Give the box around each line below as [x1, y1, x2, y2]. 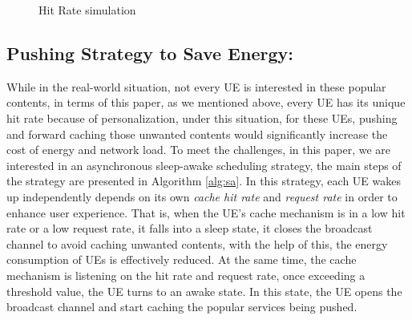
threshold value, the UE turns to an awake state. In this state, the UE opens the [6, 282, 402, 299]
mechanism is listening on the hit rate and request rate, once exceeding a [6, 266, 366, 283]
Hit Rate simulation [38, 2, 136, 18]
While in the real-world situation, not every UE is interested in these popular [6, 78, 386, 95]
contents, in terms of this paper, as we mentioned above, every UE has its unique [6, 94, 406, 111]
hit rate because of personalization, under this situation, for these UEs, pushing [6, 109, 398, 126]
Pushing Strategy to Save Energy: [6, 40, 293, 65]
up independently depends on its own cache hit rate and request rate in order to [6, 188, 398, 205]
